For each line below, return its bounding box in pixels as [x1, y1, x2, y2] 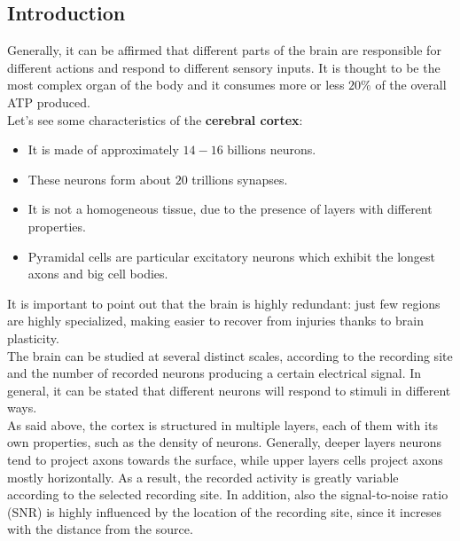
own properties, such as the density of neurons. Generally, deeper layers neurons [7, 433, 442, 451]
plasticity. [7, 328, 59, 347]
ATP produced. [7, 92, 90, 111]
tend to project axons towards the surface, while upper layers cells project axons [7, 451, 443, 469]
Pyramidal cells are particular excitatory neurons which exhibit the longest [27, 247, 435, 265]
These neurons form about [27, 169, 172, 188]
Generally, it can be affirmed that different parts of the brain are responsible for [7, 41, 441, 59]
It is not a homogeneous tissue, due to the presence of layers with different [27, 200, 433, 218]
